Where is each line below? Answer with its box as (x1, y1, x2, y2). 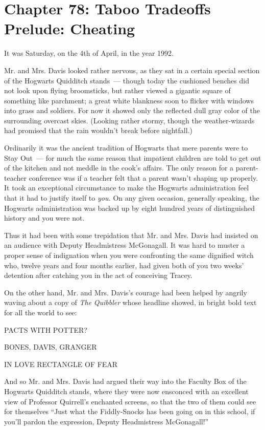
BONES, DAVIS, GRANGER (4, 341, 97, 352)
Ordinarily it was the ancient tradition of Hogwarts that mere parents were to (4, 142, 248, 153)
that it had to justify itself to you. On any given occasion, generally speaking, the (4, 192, 259, 203)
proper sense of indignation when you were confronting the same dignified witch (4, 250, 254, 260)
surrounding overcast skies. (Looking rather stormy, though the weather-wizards (4, 115, 255, 125)
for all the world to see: (4, 307, 77, 317)
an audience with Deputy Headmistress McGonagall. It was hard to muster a (4, 240, 245, 250)
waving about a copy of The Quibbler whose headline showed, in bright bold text (4, 297, 257, 308)
